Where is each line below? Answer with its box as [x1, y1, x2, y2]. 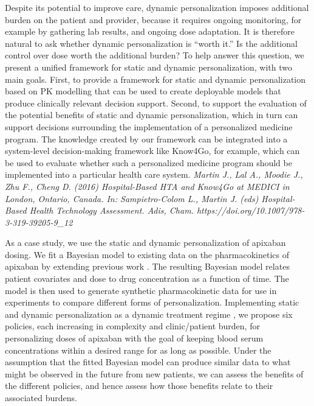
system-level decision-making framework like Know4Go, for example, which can [5, 144, 300, 157]
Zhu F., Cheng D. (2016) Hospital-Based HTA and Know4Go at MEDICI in [5, 180, 290, 192]
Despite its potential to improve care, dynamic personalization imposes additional [5, 1, 309, 13]
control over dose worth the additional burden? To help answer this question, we [5, 49, 304, 61]
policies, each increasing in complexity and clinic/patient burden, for [5, 320, 260, 332]
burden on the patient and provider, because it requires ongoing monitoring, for [5, 13, 302, 26]
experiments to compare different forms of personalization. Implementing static [5, 296, 299, 309]
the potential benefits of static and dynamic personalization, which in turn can [5, 108, 298, 121]
